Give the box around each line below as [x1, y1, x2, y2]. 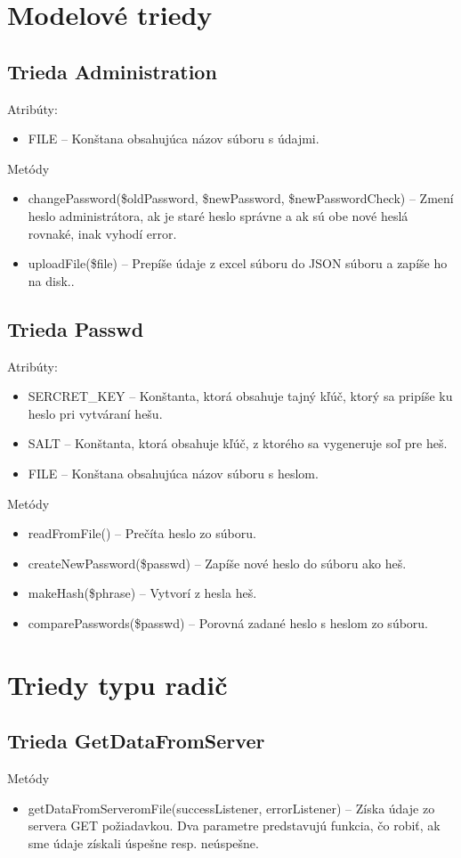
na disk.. [28, 271, 75, 290]
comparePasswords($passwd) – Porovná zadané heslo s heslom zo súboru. [28, 613, 428, 632]
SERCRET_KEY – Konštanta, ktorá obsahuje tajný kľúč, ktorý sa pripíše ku [28, 387, 453, 405]
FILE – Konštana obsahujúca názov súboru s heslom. [28, 463, 319, 482]
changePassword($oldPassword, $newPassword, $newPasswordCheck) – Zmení [28, 189, 454, 208]
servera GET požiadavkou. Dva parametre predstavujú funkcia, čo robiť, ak [28, 816, 441, 835]
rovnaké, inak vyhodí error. [28, 224, 177, 242]
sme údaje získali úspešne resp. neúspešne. [28, 833, 259, 852]
